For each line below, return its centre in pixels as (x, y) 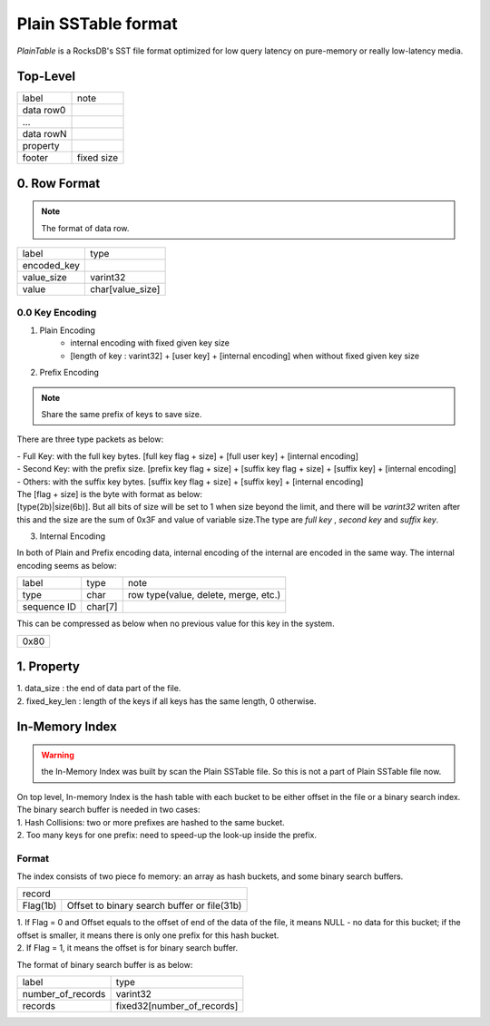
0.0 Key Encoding (57, 312)
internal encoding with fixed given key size (150, 343)
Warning (58, 755)
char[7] (102, 607)
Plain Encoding (67, 330)
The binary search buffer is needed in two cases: (108, 810)
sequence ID (49, 607)
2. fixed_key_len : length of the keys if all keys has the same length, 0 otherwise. (167, 701)
